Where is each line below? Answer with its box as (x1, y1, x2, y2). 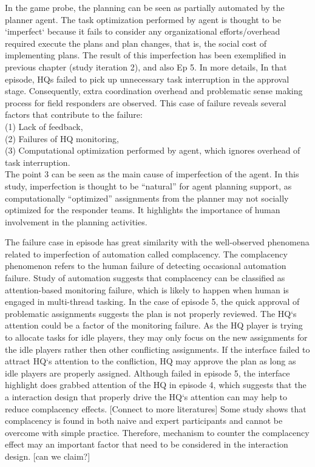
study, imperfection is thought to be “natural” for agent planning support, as (5, 179, 292, 192)
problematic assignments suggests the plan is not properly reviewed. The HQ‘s (5, 307, 297, 319)
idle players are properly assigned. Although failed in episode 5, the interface (5, 366, 290, 379)
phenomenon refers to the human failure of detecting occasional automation (5, 259, 286, 272)
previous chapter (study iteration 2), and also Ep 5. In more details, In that (5, 60, 287, 73)
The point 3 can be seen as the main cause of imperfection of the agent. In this (5, 168, 299, 180)
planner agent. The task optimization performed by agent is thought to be (5, 13, 281, 26)
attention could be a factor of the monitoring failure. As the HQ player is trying (5, 319, 303, 332)
